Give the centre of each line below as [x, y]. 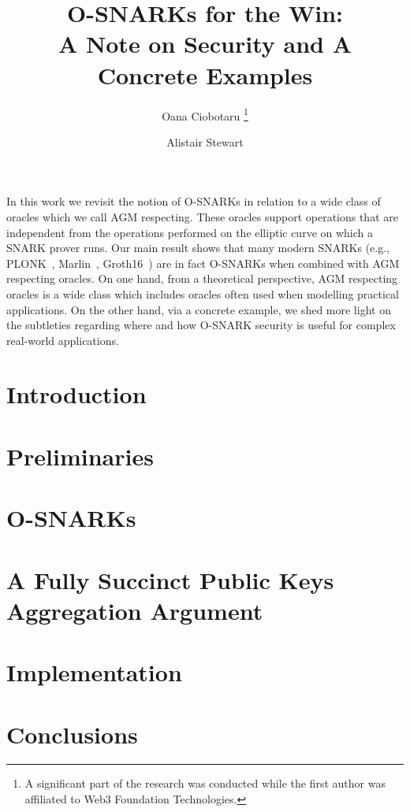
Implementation [94, 672]
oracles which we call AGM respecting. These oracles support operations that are [202, 216]
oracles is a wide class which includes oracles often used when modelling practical [203, 293]
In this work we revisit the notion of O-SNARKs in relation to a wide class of [194, 201]
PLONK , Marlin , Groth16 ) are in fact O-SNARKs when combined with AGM [203, 263]
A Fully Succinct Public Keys [170, 579]
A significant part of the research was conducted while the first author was [205, 783]
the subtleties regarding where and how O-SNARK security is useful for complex [201, 325]
